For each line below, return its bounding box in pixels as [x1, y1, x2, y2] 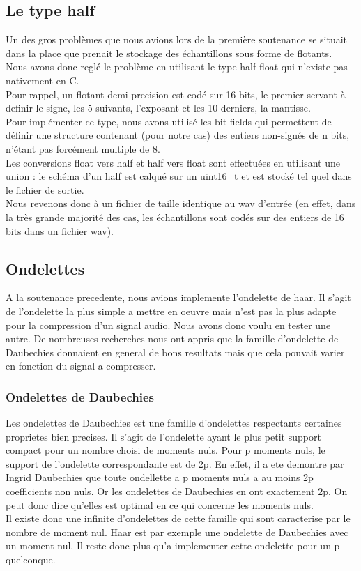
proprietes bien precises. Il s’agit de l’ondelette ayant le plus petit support [6, 429, 321, 443]
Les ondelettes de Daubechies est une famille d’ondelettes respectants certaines [6, 416, 342, 430]
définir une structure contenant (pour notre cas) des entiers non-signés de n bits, [6, 128, 350, 142]
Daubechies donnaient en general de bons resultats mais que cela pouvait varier [6, 344, 345, 359]
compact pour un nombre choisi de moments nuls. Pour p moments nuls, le [6, 443, 325, 457]
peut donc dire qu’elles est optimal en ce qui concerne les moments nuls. [6, 497, 314, 512]
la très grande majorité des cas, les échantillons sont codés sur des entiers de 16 [6, 209, 344, 224]
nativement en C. [6, 73, 79, 87]
